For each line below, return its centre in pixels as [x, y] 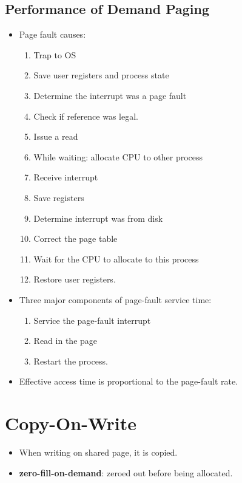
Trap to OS [55, 54]
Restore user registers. [75, 279]
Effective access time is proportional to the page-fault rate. [129, 381]
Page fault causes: [52, 34]
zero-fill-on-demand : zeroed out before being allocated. [126, 472]
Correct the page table [76, 238]
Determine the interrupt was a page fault [110, 95]
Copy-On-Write [71, 423]
